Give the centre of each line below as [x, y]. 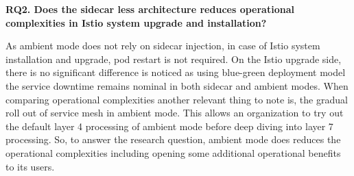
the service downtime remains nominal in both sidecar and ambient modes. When [177, 85]
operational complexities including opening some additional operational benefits [173, 152]
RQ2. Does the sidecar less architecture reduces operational [150, 9]
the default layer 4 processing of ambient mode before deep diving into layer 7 [169, 126]
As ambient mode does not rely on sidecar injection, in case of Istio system [163, 46]
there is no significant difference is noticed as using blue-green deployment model [176, 72]
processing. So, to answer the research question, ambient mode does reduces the [173, 139]
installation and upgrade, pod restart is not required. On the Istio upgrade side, [174, 59]
